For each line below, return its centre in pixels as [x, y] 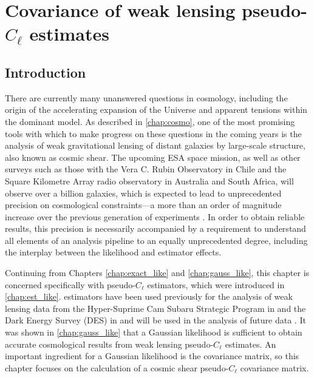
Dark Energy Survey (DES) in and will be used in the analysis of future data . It [155, 320]
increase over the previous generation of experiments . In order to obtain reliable [155, 216]
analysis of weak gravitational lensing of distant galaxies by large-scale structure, [155, 145]
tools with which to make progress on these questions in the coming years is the [153, 133]
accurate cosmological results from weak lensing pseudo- [109, 344]
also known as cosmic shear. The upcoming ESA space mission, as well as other [153, 157]
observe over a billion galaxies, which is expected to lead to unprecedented [143, 193]
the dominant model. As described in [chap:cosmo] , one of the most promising [150, 121]
